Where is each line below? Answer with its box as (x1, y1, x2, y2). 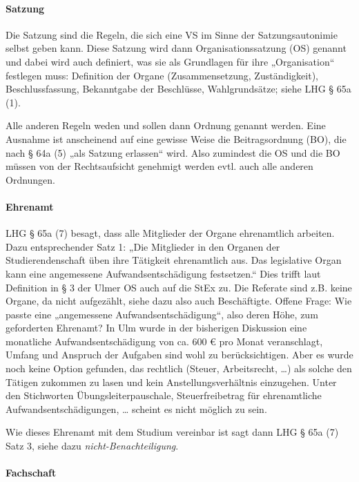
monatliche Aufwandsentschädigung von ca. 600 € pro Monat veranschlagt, (6, 334, 323, 348)
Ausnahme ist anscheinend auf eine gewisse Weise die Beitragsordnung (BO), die (6, 131, 347, 146)
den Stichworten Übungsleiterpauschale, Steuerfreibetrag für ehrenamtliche (6, 388, 322, 403)
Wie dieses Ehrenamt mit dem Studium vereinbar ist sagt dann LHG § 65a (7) (6, 425, 339, 439)
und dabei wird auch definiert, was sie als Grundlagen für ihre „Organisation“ (6, 54, 335, 68)
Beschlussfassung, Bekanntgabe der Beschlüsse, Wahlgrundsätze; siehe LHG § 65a (6, 81, 351, 96)
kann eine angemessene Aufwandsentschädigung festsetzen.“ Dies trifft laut (6, 266, 321, 280)
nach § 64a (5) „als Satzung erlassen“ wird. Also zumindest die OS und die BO (6, 145, 340, 160)
